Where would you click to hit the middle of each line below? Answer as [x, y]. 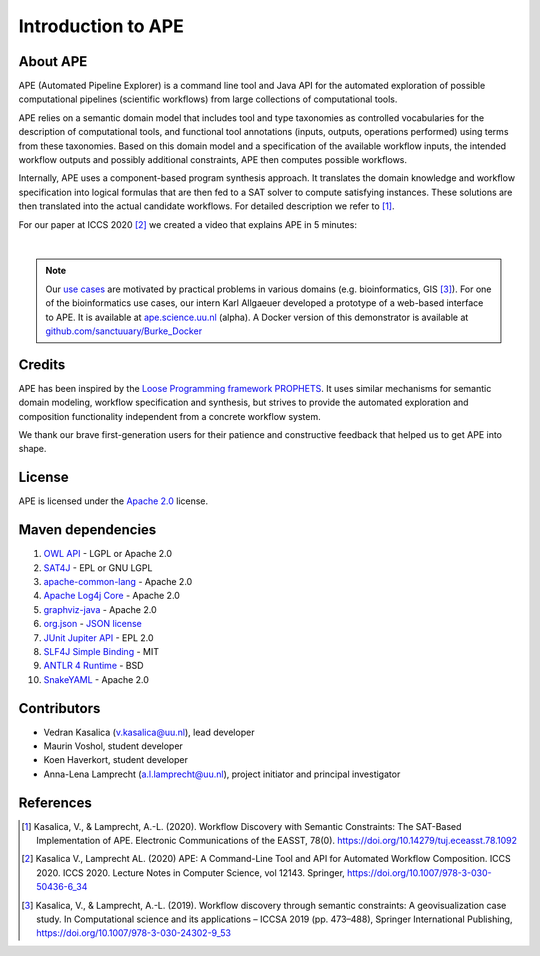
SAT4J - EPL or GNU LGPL [98, 567]
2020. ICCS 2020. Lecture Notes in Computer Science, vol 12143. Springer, [190, 872]
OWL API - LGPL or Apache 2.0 [108, 554]
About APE [53, 61]
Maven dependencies [87, 530]
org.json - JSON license [92, 624]
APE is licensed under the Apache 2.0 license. [113, 501]
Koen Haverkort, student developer [116, 760]
